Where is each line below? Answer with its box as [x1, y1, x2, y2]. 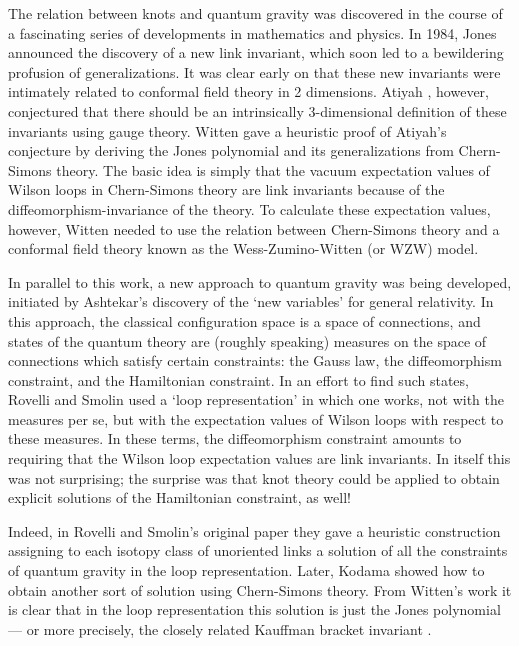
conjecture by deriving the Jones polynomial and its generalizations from [8, 140, 454, 161]
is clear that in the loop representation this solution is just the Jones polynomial [8, 599, 501, 620]
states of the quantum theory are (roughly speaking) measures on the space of [8, 330, 487, 351]
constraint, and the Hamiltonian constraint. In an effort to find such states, [8, 369, 469, 390]
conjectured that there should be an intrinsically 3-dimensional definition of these [8, 100, 507, 121]
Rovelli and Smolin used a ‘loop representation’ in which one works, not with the [8, 389, 505, 410]
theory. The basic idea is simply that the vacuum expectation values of [56, 159, 490, 180]
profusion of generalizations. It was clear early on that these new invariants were [8, 61, 501, 82]
